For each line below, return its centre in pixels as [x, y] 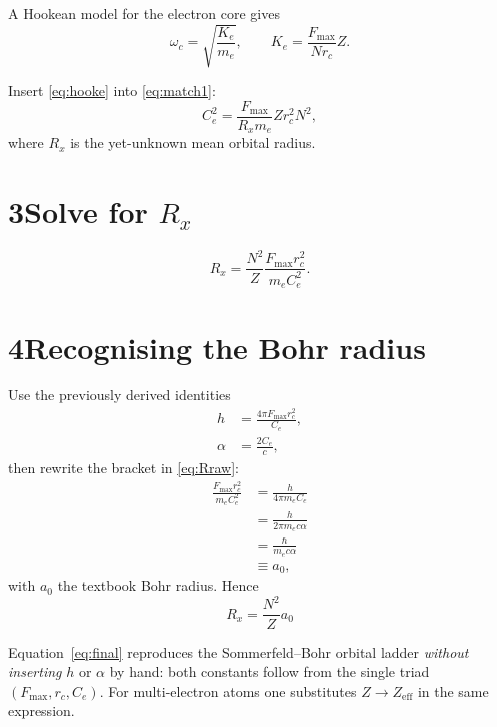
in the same [453, 690]
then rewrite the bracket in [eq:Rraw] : [123, 467]
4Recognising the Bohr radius [217, 346]
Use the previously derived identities [119, 394]
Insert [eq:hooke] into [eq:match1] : [112, 90]
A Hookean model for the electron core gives [144, 13]
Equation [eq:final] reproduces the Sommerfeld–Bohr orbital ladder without [238, 651]
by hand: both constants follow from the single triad [269, 671]
